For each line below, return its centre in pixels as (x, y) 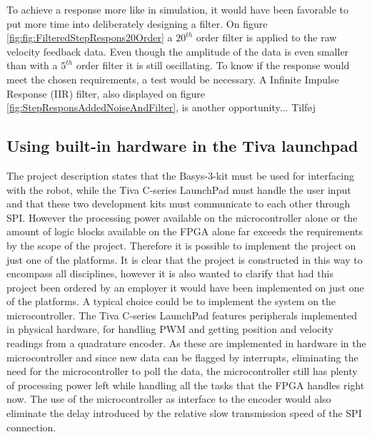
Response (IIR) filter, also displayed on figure (106, 93)
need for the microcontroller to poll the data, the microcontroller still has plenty (182, 371)
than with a (32, 65)
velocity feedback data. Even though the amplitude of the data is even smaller (178, 51)
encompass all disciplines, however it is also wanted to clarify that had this (170, 273)
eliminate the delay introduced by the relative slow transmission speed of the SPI (184, 413)
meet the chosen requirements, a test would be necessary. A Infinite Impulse (173, 79)
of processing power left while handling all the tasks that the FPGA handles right (186, 385)
